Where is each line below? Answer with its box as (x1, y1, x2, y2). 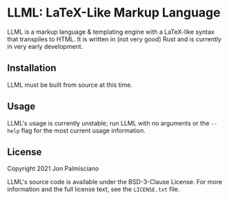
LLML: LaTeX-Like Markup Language (7, 5, 221, 21)
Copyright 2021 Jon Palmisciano (7, 164, 99, 173)
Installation (7, 62, 57, 74)
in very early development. (7, 42, 83, 50)
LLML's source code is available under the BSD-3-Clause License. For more (7, 178, 223, 186)
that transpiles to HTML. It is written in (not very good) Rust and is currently (7, 34, 222, 43)
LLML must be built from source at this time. (7, 81, 133, 89)
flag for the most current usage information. (21, 126, 146, 134)
